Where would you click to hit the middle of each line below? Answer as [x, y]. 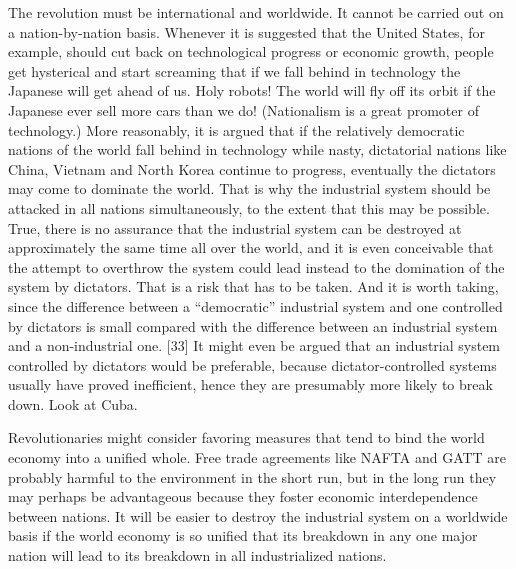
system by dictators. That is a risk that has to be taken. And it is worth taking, [253, 286]
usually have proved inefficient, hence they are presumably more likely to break [250, 384]
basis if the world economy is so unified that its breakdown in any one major [243, 535]
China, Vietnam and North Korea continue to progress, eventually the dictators [252, 168]
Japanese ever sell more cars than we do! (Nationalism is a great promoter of [243, 109]
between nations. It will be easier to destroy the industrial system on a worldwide [258, 515]
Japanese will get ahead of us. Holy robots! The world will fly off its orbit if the [252, 90]
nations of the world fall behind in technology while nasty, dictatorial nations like [257, 149]
